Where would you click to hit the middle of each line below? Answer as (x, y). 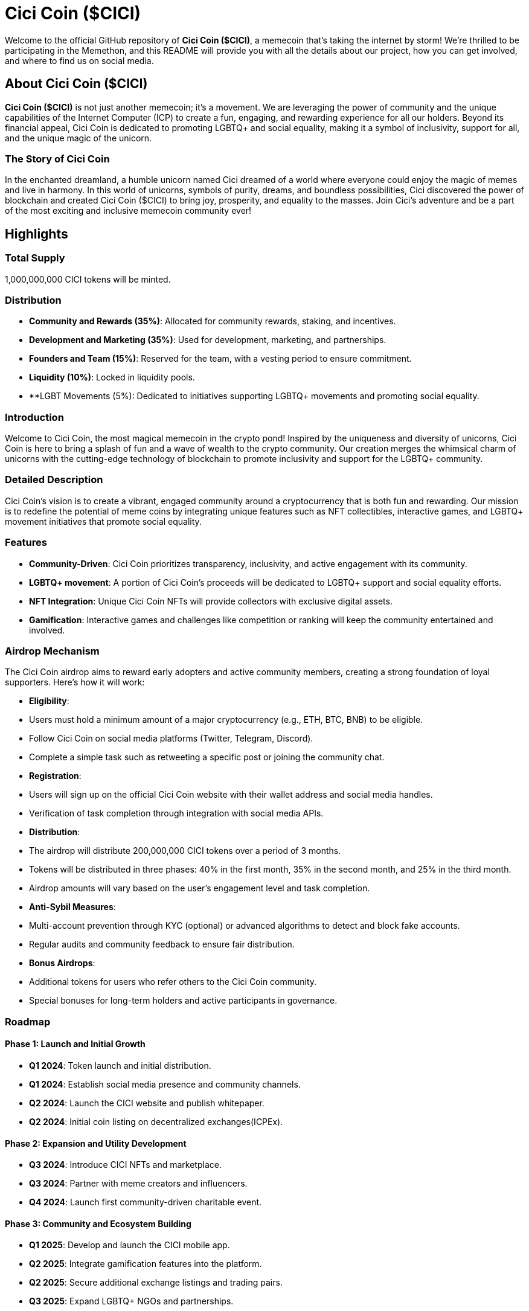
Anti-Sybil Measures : (72, 907)
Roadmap (28, 1021)
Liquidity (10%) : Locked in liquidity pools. (112, 377)
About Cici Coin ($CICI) (76, 84)
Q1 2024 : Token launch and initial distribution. (120, 1065)
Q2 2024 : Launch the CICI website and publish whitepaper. (147, 1103)
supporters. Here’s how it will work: (75, 682)
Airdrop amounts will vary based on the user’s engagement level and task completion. (200, 888)
